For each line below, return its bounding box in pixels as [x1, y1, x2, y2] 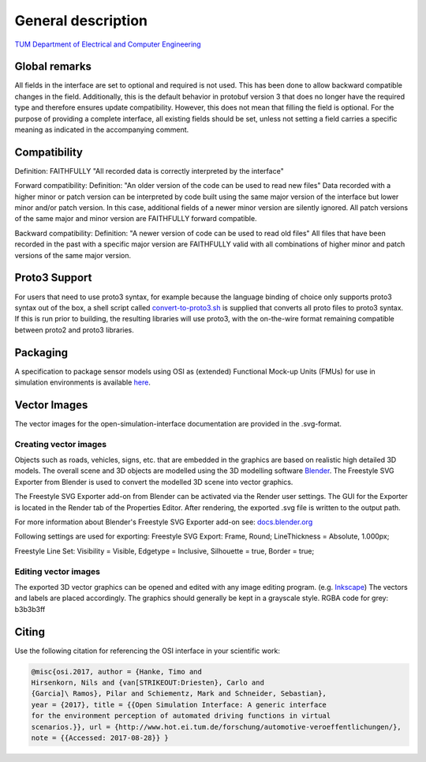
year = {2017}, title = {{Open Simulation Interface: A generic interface [31, 700, 327, 709]
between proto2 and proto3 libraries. [14, 325, 134, 335]
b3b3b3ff [14, 604, 46, 614]
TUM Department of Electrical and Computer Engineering [14, 39, 201, 49]
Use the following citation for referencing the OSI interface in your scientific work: [14, 646, 280, 655]
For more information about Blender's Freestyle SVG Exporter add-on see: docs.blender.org [14, 517, 313, 527]
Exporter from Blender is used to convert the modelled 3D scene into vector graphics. [14, 477, 293, 486]
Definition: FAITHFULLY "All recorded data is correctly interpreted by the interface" [14, 166, 284, 175]
